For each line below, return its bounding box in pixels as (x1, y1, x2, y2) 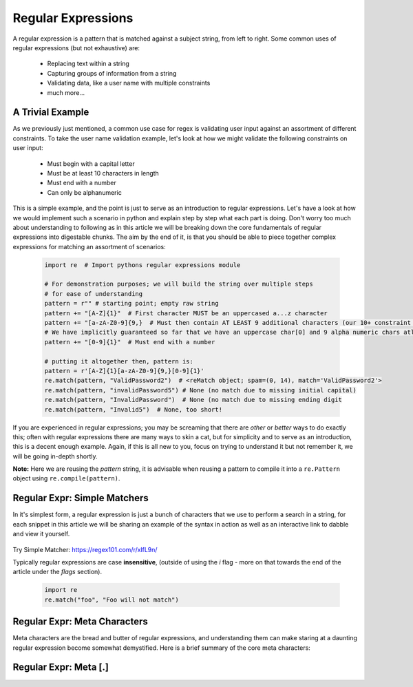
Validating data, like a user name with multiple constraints (47, 79, 211, 87)
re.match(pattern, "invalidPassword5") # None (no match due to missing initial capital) (44, 386, 357, 394)
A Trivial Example (12, 107, 89, 118)
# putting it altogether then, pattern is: (44, 357, 194, 365)
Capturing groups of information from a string (47, 69, 177, 77)
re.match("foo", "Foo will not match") (44, 595, 179, 604)
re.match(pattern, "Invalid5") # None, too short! (44, 405, 223, 413)
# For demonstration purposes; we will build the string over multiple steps (44, 280, 313, 288)
